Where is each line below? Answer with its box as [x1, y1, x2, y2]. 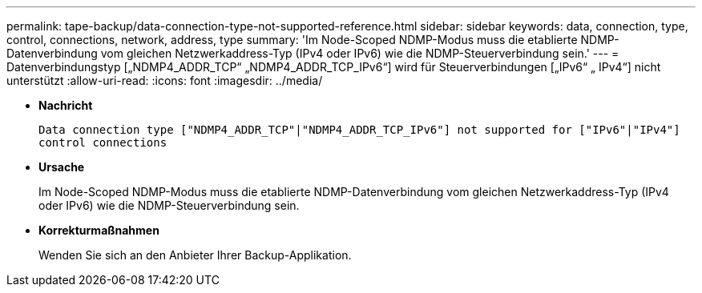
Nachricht [38, 98, 93, 112]
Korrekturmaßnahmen [38, 223, 159, 237]
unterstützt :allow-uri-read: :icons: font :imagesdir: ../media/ [6, 74, 323, 87]
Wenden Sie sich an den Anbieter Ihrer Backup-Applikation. [38, 248, 352, 262]
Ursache [38, 160, 85, 174]
